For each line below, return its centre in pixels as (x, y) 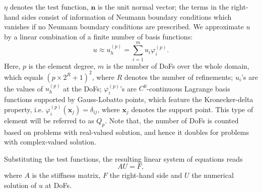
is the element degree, (62, 65)
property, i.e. (24, 109)
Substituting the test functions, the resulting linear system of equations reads (123, 158)
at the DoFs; (82, 88)
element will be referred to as (49, 120)
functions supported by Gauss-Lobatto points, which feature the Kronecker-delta (129, 99)
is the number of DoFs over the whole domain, (178, 65)
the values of (24, 88)
